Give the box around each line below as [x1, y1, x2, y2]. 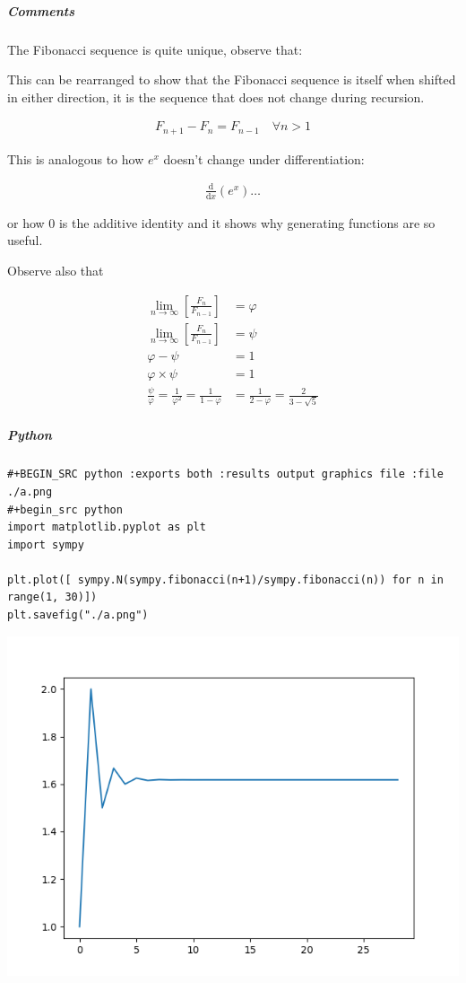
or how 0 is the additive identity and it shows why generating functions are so [7, 213, 436, 232]
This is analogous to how [7, 149, 144, 168]
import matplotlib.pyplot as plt [7, 521, 206, 534]
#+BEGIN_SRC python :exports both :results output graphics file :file [7, 468, 444, 481]
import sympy [7, 538, 84, 551]
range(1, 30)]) [7, 591, 98, 604]
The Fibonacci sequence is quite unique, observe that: [7, 39, 303, 58]
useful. [7, 231, 43, 250]
